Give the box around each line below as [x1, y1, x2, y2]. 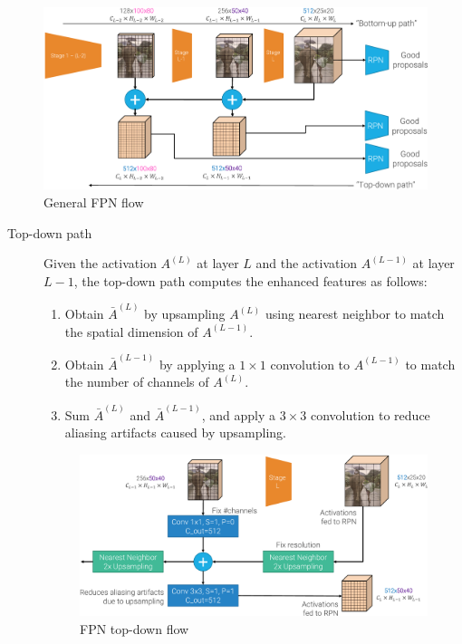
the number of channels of [64, 372, 209, 391]
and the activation [255, 254, 358, 273]
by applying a [159, 354, 236, 373]
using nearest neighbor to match [265, 304, 445, 323]
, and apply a [201, 405, 276, 424]
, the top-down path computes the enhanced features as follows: [73, 271, 428, 290]
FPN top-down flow [80, 620, 189, 639]
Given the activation [43, 254, 157, 273]
